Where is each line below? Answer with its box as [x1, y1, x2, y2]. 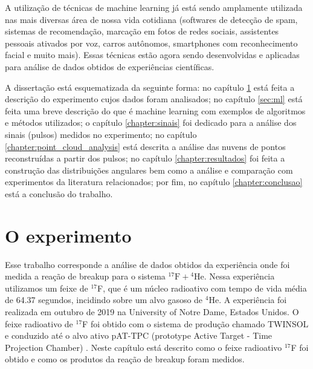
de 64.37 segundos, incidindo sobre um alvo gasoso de [5, 293, 203, 306]
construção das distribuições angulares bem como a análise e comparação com [5, 163, 293, 176]
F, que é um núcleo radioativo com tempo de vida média [97, 281, 307, 294]
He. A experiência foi [208, 293, 287, 306]
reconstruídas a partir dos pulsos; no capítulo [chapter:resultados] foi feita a [5, 152, 285, 165]
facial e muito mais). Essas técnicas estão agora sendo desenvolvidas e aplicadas [5, 48, 300, 61]
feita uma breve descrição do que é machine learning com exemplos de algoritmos [5, 104, 306, 117]
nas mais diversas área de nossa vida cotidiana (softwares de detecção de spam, [5, 13, 298, 25]
